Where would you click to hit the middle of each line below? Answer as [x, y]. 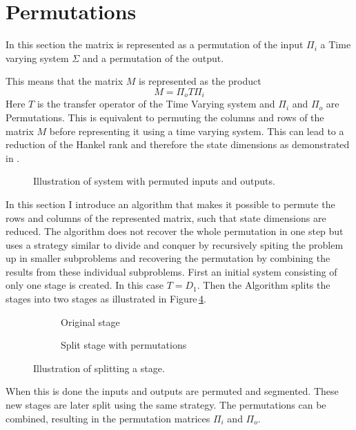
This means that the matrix [65, 81]
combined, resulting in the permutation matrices [108, 418]
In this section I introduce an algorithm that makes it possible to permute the [170, 204]
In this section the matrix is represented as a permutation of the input [155, 44]
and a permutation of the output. [153, 58]
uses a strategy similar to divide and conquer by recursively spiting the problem [175, 244]
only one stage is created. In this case [85, 285]
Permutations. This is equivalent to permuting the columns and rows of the [165, 117]
